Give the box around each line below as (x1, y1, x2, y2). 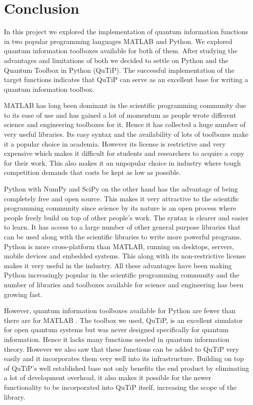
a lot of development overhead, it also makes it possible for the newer (4, 372, 211, 383)
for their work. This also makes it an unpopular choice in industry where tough (4, 157, 241, 168)
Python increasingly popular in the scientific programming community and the (4, 270, 239, 280)
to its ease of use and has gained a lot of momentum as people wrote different (4, 109, 236, 120)
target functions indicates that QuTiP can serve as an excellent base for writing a (4, 74, 249, 85)
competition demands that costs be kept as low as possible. (4, 167, 181, 177)
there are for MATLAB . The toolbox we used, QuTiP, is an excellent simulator (4, 315, 243, 325)
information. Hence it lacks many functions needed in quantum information (4, 334, 230, 344)
